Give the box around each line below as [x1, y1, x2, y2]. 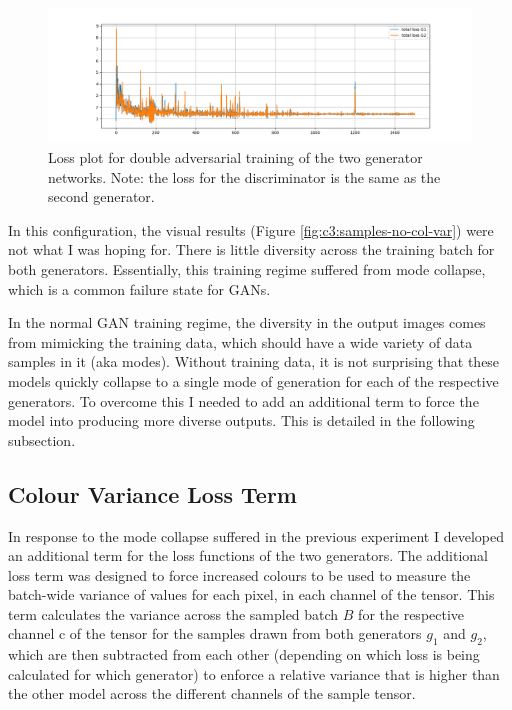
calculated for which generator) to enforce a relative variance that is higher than [8, 663, 500, 684]
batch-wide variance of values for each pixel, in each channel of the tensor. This [8, 584, 495, 605]
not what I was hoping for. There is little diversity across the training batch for [8, 239, 495, 260]
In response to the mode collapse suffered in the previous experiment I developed [8, 525, 504, 546]
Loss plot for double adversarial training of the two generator [48, 146, 423, 167]
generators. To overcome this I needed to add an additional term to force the [8, 390, 479, 411]
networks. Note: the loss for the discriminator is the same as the [48, 166, 441, 187]
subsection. [8, 429, 76, 450]
